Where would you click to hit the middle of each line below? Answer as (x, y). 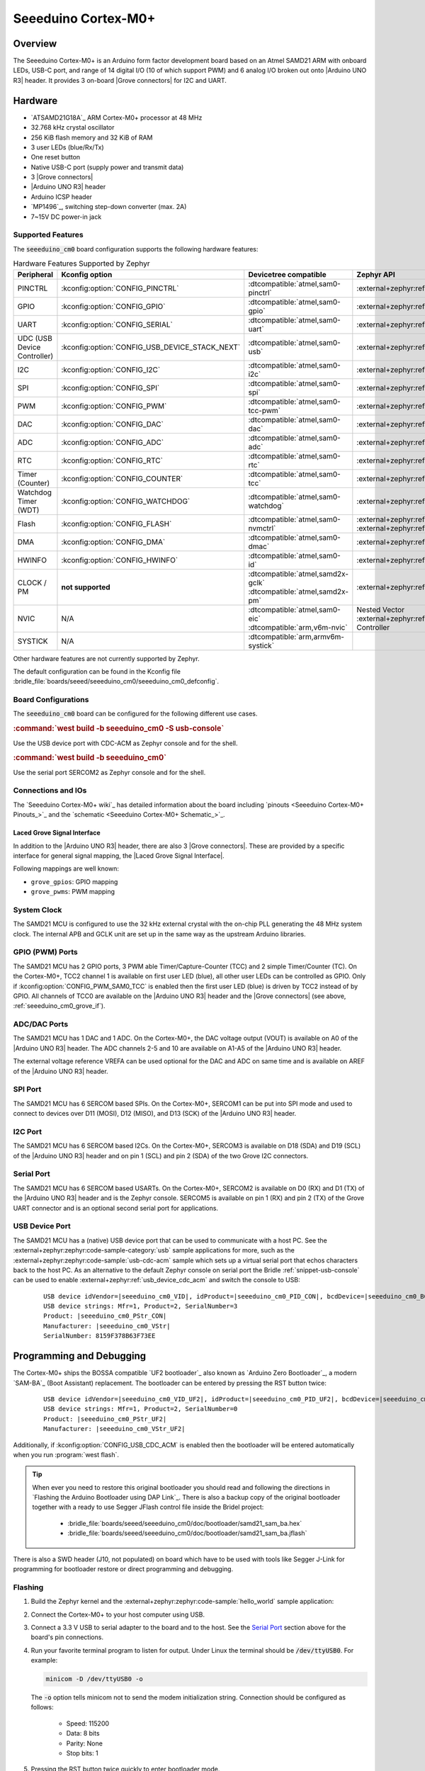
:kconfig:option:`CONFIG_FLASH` (117, 524)
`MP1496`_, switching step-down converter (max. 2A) (109, 207)
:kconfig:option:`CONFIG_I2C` (111, 370)
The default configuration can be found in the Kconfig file (97, 671)
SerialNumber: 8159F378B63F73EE (100, 1336)
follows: (42, 1707)
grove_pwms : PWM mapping (73, 892)
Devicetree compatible (287, 274)
